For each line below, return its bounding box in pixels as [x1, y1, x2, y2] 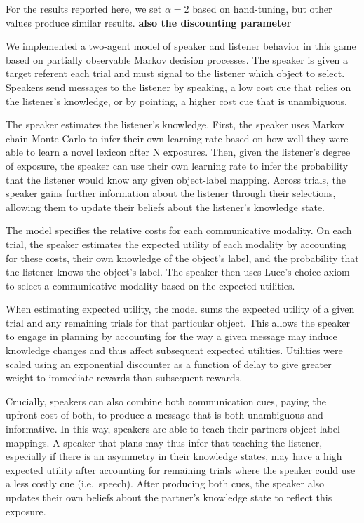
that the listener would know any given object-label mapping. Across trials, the [6, 172, 346, 186]
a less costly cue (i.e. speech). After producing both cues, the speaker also [6, 476, 325, 491]
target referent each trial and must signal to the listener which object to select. [6, 66, 345, 81]
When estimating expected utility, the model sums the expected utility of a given [6, 301, 355, 316]
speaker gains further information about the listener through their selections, [6, 186, 336, 201]
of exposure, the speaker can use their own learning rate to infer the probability [6, 158, 349, 172]
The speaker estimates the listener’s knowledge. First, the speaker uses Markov [6, 117, 345, 132]
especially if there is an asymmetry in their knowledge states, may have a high [6, 449, 342, 463]
